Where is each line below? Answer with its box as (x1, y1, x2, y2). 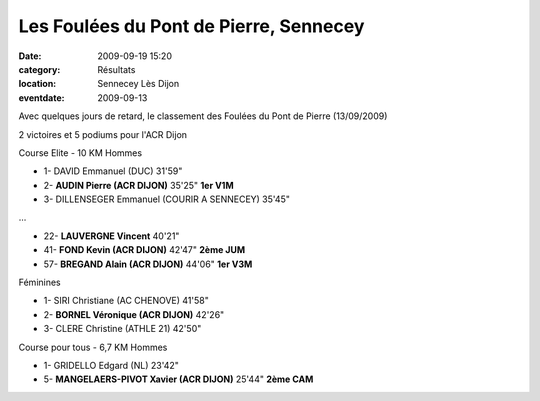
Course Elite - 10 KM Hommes (18, 146, 143, 159)
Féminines (18, 276, 62, 289)
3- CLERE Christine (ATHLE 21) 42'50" (43, 323, 202, 335)
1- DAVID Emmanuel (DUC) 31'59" (43, 165, 183, 177)
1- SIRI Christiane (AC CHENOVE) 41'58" (43, 295, 209, 307)
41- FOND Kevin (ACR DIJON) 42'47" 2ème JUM (43, 244, 246, 256)
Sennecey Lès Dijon (97, 78, 180, 90)
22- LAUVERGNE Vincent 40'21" (43, 230, 180, 242)
